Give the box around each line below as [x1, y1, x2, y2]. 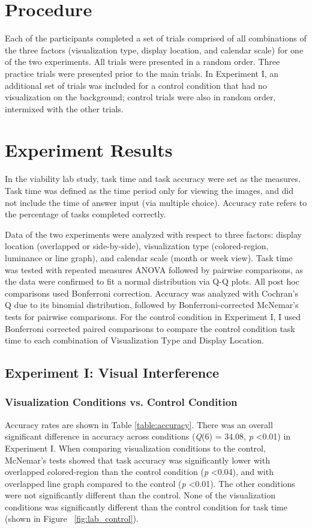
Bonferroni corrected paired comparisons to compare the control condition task [5, 322, 295, 334]
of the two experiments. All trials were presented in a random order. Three [5, 55, 280, 68]
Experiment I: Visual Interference [5, 363, 220, 382]
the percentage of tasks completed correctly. [5, 208, 166, 220]
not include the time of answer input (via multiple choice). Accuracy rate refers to [5, 196, 307, 208]
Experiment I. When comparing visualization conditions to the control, [5, 441, 266, 454]
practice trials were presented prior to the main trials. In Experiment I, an [5, 67, 279, 79]
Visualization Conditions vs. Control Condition [5, 394, 238, 410]
